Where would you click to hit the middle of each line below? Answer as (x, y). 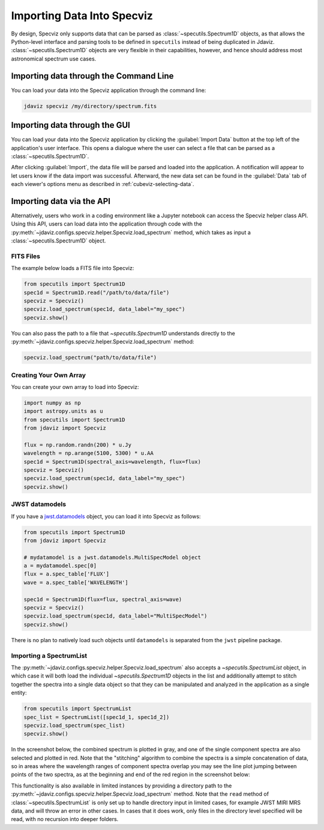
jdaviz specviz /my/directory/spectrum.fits (90, 106)
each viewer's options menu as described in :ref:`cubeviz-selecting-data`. (103, 184)
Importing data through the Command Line (92, 76)
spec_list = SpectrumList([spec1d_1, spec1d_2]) (97, 717)
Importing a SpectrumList (49, 655)
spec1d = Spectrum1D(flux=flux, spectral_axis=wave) (103, 599)
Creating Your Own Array (49, 375)
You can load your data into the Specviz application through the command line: (109, 90)
